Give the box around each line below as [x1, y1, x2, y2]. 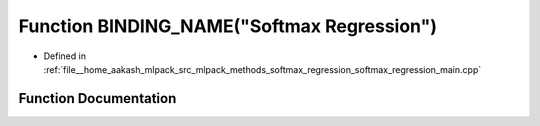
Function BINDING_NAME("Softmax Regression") [18, 15, 437, 37]
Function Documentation [18, 90, 177, 107]
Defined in [43, 50, 87, 62]
